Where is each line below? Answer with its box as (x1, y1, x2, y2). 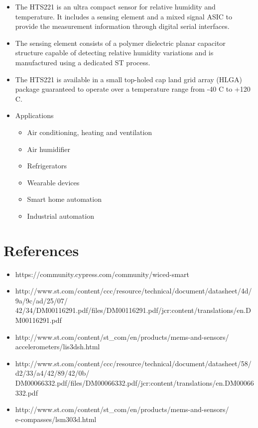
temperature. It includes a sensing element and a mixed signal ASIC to (15, 11, 232, 21)
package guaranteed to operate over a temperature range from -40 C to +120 (15, 84, 251, 94)
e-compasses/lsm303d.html (15, 414, 97, 424)
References (3, 240, 79, 260)
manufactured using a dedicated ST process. (15, 57, 150, 67)
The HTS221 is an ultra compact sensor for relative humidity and (15, 1, 216, 11)
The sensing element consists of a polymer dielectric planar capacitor (15, 37, 226, 48)
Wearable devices (27, 177, 80, 187)
